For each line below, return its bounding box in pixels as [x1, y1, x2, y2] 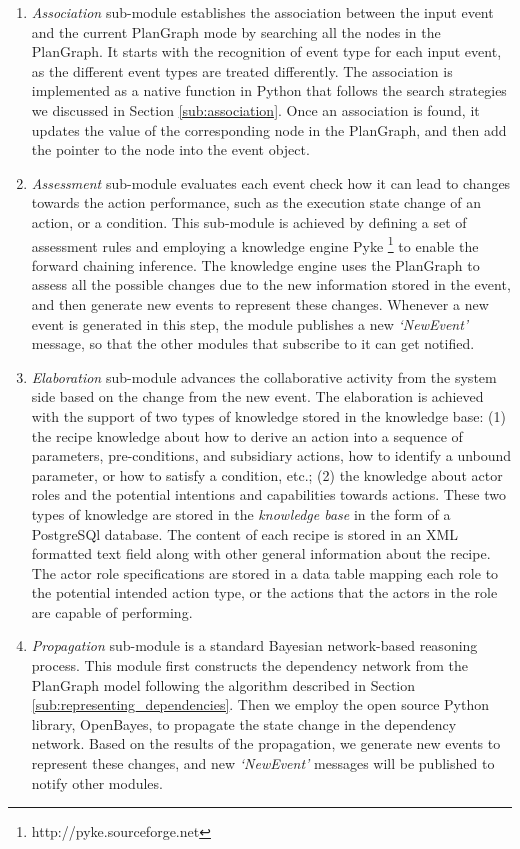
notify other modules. [31, 772, 163, 793]
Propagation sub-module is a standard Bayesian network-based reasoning [31, 635, 478, 656]
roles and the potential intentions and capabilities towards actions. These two [31, 484, 506, 505]
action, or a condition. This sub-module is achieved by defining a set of [31, 211, 467, 232]
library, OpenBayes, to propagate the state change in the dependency [31, 713, 457, 734]
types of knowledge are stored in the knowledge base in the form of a [31, 503, 451, 524]
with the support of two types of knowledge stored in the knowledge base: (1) [31, 405, 506, 426]
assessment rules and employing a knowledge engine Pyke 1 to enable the [31, 232, 479, 256]
